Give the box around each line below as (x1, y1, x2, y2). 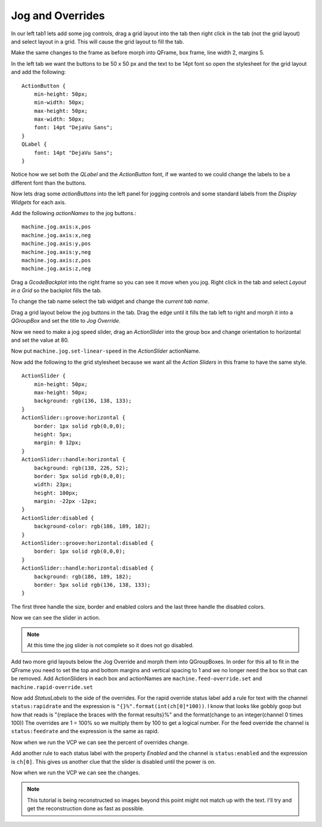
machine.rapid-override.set (11, 684, 94, 690)
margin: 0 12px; (33, 439, 82, 446)
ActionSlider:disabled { (21, 514, 94, 521)
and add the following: (11, 69, 66, 76)
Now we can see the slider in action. (11, 614, 101, 621)
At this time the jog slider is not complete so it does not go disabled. (27, 641, 194, 648)
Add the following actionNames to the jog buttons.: (11, 209, 137, 216)
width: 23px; (33, 481, 72, 488)
